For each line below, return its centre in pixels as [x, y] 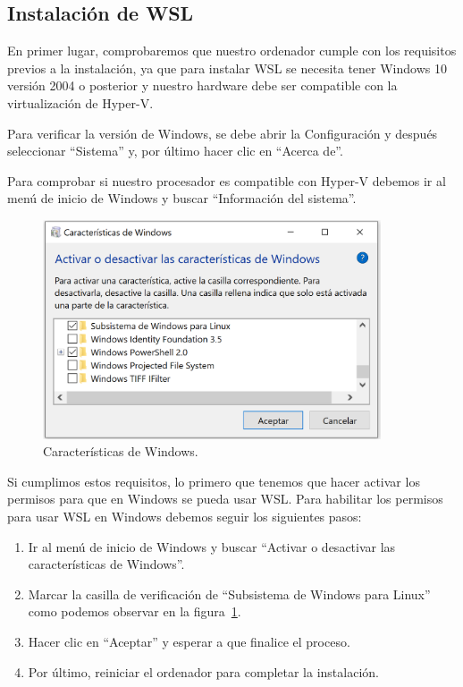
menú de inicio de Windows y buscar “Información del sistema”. [182, 198]
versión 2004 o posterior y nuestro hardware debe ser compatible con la [202, 85]
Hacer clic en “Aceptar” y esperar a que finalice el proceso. [189, 641]
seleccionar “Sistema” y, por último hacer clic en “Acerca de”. [175, 151]
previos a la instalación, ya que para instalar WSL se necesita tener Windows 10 [227, 68]
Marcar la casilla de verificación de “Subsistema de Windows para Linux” [229, 594]
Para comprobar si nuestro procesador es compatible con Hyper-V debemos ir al [227, 180]
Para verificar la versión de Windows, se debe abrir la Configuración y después [223, 133]
